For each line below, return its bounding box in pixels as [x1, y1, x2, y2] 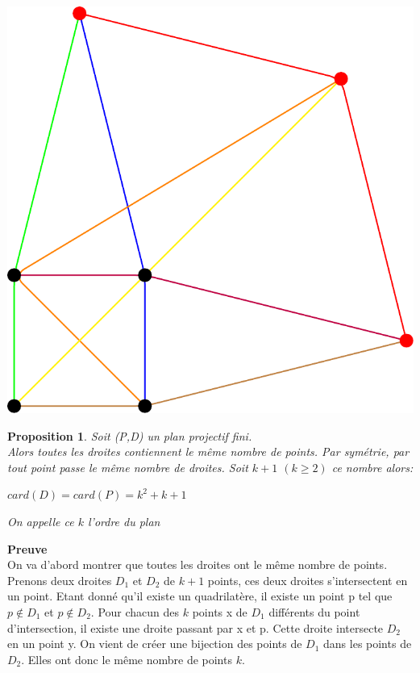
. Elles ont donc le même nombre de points [21, 650, 232, 667]
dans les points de [323, 635, 412, 652]
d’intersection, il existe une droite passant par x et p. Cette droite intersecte [7, 619, 384, 636]
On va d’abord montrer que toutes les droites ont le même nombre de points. [7, 556, 388, 573]
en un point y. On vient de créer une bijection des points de [7, 635, 302, 652]
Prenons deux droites [7, 571, 112, 588]
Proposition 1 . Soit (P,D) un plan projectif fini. [7, 427, 252, 444]
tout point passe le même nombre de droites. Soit [7, 458, 248, 475]
